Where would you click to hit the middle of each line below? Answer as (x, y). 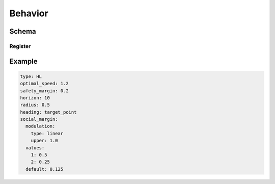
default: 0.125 (45, 169)
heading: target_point (48, 112)
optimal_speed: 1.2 (44, 84)
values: (35, 148)
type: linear (47, 133)
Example (23, 61)
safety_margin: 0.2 (44, 91)
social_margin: (39, 119)
